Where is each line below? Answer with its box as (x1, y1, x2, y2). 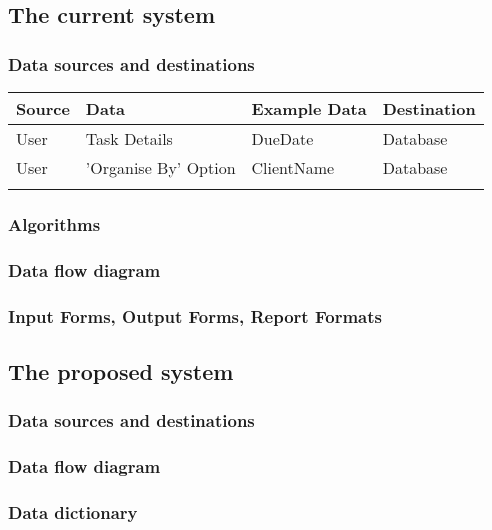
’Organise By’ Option (85, 156, 236, 179)
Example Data (251, 97, 367, 120)
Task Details (85, 127, 173, 150)
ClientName (251, 156, 335, 179)
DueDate (251, 127, 314, 150)
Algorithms (8, 211, 101, 236)
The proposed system (8, 355, 234, 386)
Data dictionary (8, 499, 138, 524)
